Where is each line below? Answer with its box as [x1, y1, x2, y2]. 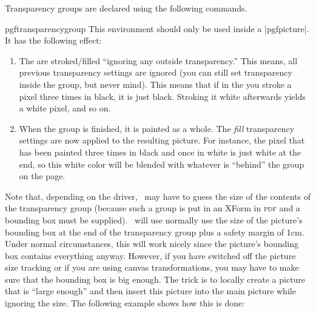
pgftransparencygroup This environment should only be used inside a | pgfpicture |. [5, 22, 309, 35]
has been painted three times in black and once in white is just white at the [19, 145, 301, 158]
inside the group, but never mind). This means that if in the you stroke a [19, 77, 292, 90]
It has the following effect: [5, 34, 102, 47]
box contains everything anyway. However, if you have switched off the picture [5, 249, 296, 262]
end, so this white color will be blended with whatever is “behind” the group [19, 157, 304, 170]
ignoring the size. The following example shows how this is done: [5, 297, 245, 309]
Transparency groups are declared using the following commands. [5, 2, 247, 14]
